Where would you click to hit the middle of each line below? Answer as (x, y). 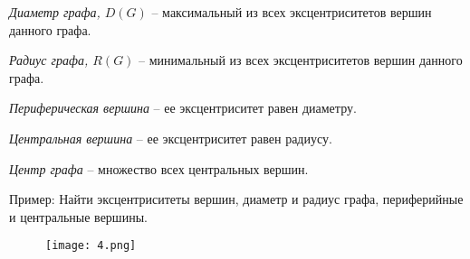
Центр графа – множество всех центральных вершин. (159, 168)
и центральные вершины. (78, 216)
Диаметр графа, (55, 12)
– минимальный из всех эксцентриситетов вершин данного (301, 60)
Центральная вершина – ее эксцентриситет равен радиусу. (171, 138)
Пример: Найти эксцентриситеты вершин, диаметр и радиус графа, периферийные (236, 199)
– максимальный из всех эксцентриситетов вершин (292, 12)
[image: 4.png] (91, 246)
